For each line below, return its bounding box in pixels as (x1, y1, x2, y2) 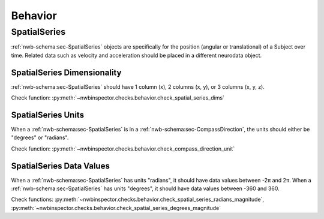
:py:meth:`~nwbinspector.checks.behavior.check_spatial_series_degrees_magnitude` (11, 204, 221, 211)
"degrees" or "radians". (11, 134, 69, 141)
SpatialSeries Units (11, 110, 84, 120)
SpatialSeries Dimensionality (11, 67, 122, 77)
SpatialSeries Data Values (11, 161, 110, 171)
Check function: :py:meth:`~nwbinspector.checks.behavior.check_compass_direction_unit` (11, 145, 235, 152)
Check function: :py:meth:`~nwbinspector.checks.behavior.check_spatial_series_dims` (11, 94, 225, 101)
